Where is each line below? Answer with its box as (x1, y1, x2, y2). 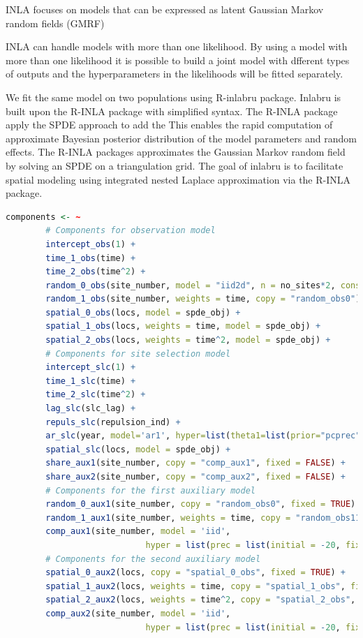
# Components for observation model (45, 225, 216, 236)
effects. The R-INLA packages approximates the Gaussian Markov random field (6, 144, 346, 159)
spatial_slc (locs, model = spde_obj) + (45, 444, 231, 454)
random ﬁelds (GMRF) (6, 15, 105, 30)
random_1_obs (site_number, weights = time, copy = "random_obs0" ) (45, 294, 361, 304)
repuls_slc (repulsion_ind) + (45, 417, 181, 427)
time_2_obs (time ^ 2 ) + (45, 267, 146, 277)
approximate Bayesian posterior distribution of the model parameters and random (6, 131, 357, 145)
